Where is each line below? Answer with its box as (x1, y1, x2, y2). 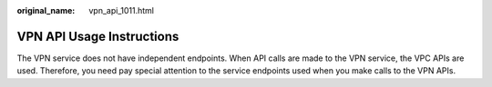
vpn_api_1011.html (88, 5, 155, 15)
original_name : (16, 5, 76, 15)
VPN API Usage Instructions (16, 28, 179, 44)
